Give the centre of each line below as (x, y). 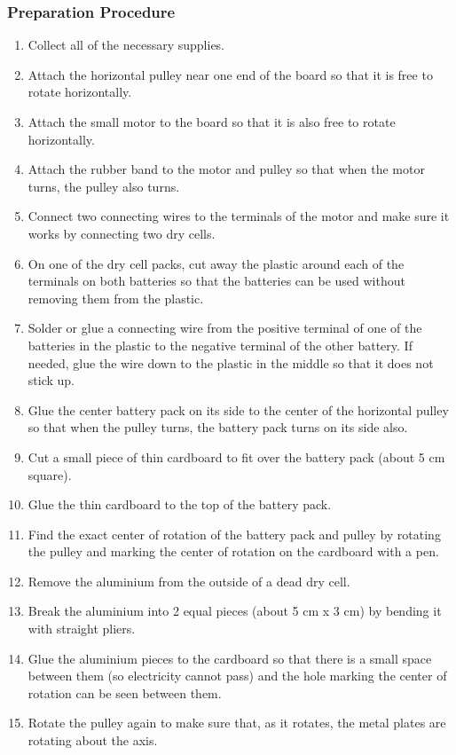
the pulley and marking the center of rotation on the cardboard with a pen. (233, 551)
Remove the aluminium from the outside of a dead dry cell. (189, 581)
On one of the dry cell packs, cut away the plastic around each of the (216, 263)
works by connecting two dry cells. (122, 233)
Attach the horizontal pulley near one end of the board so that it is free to (230, 74)
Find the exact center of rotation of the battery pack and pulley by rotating (234, 534)
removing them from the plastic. (116, 298)
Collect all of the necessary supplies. (126, 45)
